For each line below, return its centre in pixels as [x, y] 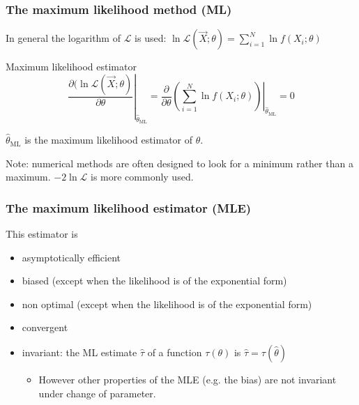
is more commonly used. [142, 177]
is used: [151, 38]
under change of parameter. [97, 393]
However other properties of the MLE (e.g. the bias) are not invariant [188, 380]
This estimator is [42, 234]
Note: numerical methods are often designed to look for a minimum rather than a [179, 163]
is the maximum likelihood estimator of [109, 140]
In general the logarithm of [63, 38]
